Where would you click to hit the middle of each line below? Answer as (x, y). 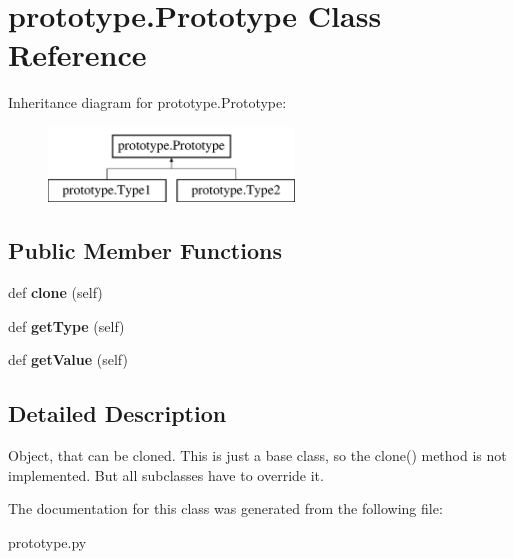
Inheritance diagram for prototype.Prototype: (147, 102)
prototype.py (47, 542)
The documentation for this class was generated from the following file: (225, 508)
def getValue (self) (68, 359)
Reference (77, 54)
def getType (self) (66, 325)
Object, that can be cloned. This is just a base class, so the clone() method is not (257, 455)
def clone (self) (55, 292)
